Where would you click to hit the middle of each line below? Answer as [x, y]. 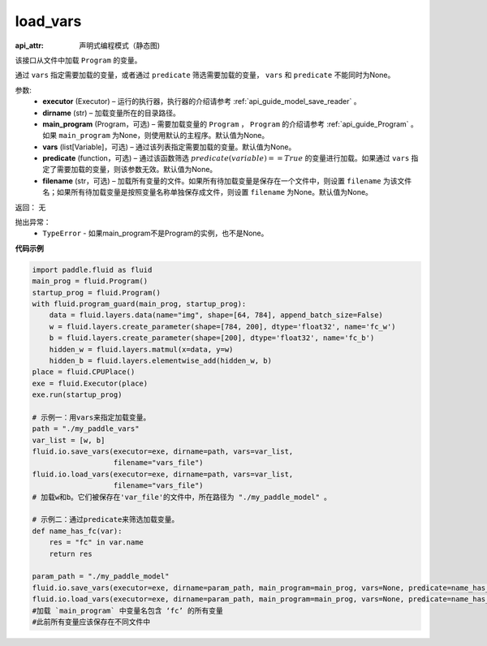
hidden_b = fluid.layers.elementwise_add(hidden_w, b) [160, 360]
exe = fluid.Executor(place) [90, 383]
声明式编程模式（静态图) [120, 45]
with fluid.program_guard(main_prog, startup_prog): [139, 304]
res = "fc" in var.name [96, 543]
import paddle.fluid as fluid [92, 269]
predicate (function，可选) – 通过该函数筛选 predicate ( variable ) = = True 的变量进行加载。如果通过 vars [226, 158]
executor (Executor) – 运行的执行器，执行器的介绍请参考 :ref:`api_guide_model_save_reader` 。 [202, 101]
